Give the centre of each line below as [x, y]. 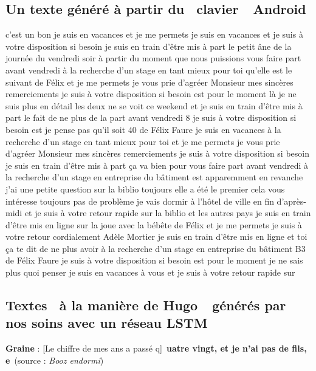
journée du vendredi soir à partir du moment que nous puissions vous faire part [153, 58]
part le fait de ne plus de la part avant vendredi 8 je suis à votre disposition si [151, 117]
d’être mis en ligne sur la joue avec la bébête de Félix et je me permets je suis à [154, 224]
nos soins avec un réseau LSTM [107, 323]
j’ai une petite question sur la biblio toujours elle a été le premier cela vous [145, 189]
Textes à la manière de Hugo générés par [146, 305]
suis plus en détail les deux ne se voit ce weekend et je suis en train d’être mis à [154, 105]
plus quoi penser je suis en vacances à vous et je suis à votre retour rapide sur [150, 272]
